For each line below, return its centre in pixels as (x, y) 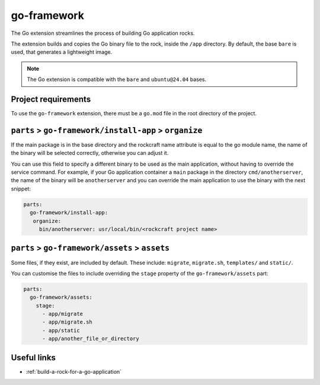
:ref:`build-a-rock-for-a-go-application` (73, 371)
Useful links (33, 357)
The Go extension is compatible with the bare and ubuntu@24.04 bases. (117, 79)
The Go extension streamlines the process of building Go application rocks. (103, 33)
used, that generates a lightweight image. (62, 52)
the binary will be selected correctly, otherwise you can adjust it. (90, 153)
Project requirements (51, 99)
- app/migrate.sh (68, 322)
